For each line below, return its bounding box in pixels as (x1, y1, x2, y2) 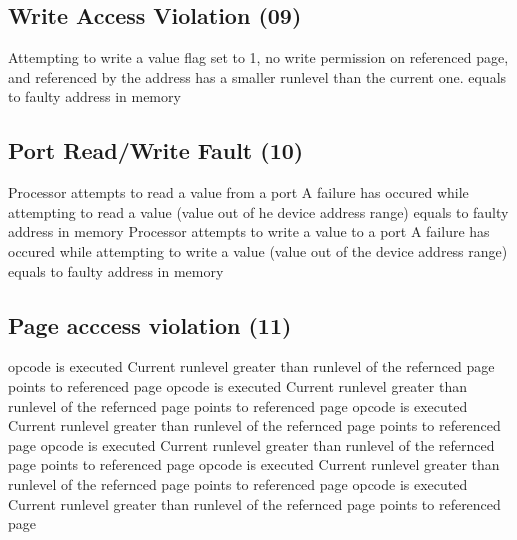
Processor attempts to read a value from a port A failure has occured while (8, 182, 469, 203)
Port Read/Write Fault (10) (8, 135, 304, 166)
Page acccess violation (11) (8, 309, 292, 340)
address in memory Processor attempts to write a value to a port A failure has (8, 221, 490, 242)
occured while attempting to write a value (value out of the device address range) (8, 240, 508, 261)
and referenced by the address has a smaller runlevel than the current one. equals (8, 66, 507, 87)
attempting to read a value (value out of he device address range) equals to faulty (8, 201, 509, 222)
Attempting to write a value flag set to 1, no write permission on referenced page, (8, 47, 509, 68)
